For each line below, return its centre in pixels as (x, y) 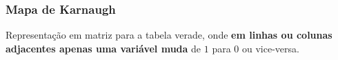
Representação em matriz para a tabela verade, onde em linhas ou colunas (169, 35)
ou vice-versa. (270, 48)
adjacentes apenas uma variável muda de (103, 48)
